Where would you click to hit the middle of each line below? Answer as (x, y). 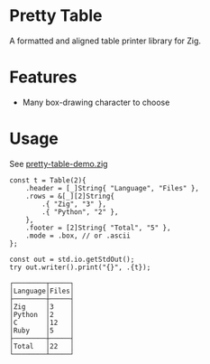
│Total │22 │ (42, 346)
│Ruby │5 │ (42, 331)
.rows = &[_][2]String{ (70, 196)
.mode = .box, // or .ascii (78, 236)
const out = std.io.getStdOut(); (72, 259)
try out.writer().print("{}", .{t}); (80, 267)
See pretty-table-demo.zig (59, 163)
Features (43, 77)
